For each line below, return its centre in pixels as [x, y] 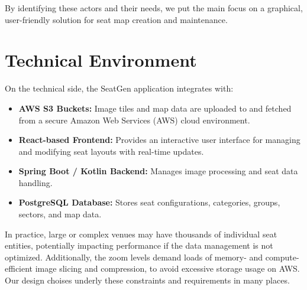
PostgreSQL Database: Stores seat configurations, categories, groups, [149, 202]
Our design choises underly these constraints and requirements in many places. [147, 280]
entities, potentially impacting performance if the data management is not [139, 245]
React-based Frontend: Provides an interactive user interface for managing [159, 140]
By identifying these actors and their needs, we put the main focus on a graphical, [154, 8]
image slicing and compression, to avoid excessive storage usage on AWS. [167, 268]
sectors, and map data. [60, 214]
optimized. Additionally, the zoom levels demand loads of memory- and [134, 257]
